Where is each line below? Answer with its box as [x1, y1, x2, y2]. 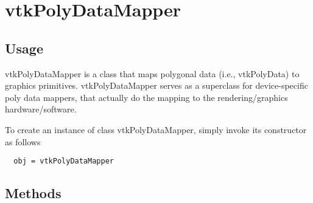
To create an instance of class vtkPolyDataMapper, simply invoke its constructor [5, 123, 307, 136]
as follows [5, 135, 41, 148]
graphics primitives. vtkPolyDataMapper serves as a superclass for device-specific [5, 79, 308, 92]
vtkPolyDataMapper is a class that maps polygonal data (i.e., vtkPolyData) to [5, 67, 300, 80]
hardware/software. [5, 103, 77, 115]
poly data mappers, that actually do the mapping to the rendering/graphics [5, 91, 288, 103]
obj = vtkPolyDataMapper [13, 157, 114, 166]
